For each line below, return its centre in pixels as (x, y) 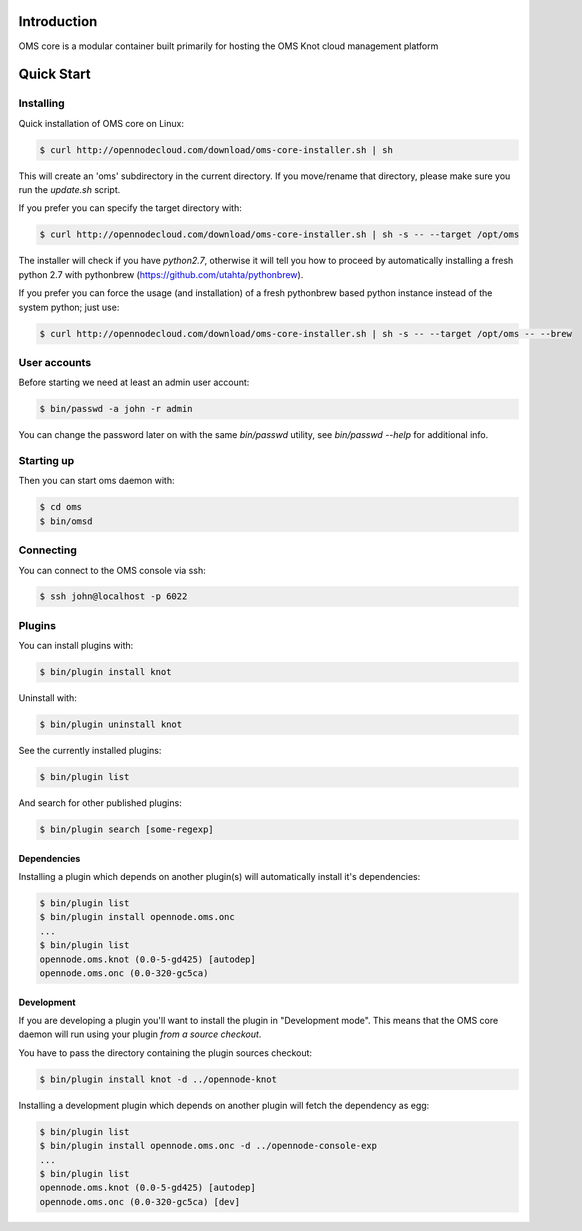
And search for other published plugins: (100, 803)
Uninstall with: (47, 698)
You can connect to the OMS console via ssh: (112, 570)
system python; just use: (69, 307)
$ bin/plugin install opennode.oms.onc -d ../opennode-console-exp (208, 1146)
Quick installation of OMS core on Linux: (101, 123)
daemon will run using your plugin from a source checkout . (140, 1034)
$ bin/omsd (66, 521)
